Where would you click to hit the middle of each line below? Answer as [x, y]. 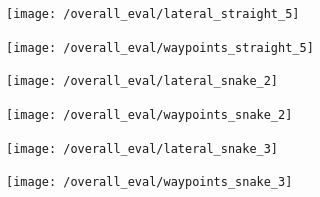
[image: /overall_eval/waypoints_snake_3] [149, 182]
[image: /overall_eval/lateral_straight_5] [153, 14]
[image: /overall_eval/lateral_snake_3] [142, 148]
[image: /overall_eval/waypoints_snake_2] [149, 114]
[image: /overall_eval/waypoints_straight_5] [160, 47]
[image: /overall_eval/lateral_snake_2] [142, 81]
